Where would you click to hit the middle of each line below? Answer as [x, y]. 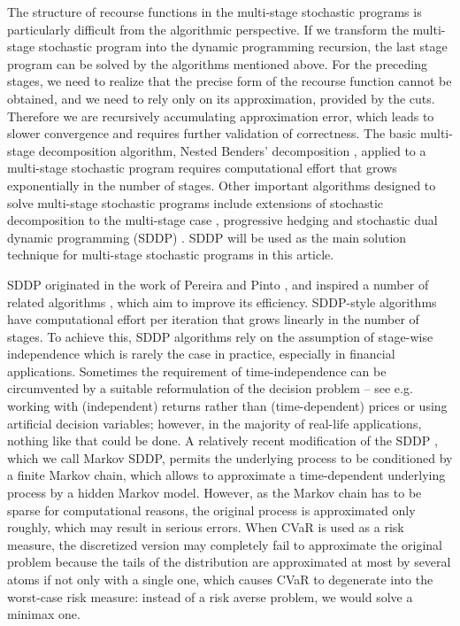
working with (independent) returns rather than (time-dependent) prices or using [227, 406]
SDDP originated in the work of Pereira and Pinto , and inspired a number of [218, 284]
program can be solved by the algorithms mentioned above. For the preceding [217, 63]
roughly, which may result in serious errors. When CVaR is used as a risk [206, 527]
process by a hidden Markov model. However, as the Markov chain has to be [215, 493]
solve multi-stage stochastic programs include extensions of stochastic [195, 202]
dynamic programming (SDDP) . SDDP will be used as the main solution [207, 237]
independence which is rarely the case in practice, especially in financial [201, 354]
